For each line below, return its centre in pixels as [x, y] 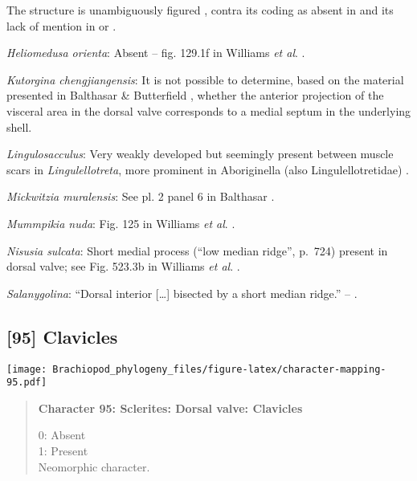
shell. [19, 126]
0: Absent [62, 435]
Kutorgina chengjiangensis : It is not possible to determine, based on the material [205, 79]
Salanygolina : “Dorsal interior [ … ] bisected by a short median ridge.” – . [182, 293]
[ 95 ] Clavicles [62, 336]
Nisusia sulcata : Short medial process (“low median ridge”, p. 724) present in [197, 250]
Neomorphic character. [94, 466]
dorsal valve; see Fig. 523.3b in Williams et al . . [123, 266]
